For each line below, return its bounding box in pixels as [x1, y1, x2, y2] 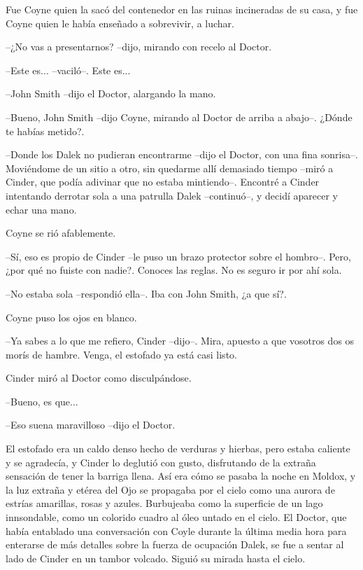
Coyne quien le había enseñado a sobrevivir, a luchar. [6, 15, 234, 30]
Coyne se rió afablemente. [6, 225, 116, 240]
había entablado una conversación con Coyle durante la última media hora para [6, 523, 347, 538]
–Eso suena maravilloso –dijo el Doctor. [6, 417, 176, 432]
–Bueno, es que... [6, 394, 78, 408]
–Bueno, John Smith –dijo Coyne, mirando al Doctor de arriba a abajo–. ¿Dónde [6, 109, 353, 124]
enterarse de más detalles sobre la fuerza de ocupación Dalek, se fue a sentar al [6, 537, 344, 552]
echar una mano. [6, 202, 77, 216]
